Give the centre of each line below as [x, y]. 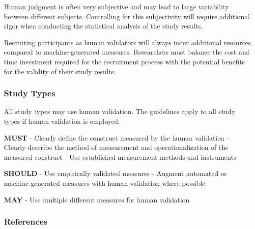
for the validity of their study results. [60, 71]
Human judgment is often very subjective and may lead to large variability [116, 6]
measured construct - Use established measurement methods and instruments [120, 157]
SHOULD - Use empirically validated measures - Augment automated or [115, 173]
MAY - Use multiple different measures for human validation [97, 199]
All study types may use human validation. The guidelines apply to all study [120, 111]
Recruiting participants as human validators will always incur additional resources [127, 42]
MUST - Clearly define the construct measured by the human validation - [117, 137]
